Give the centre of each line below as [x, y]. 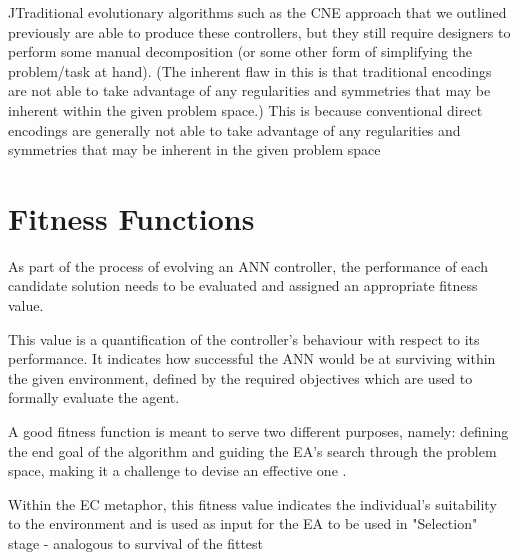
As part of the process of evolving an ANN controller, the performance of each [248, 265]
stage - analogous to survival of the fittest [136, 543]
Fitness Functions [131, 217]
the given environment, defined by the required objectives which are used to [240, 377]
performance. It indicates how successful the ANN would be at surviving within [252, 358]
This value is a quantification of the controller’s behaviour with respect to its [244, 338]
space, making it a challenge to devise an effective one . [177, 470]
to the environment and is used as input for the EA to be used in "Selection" [243, 523]
